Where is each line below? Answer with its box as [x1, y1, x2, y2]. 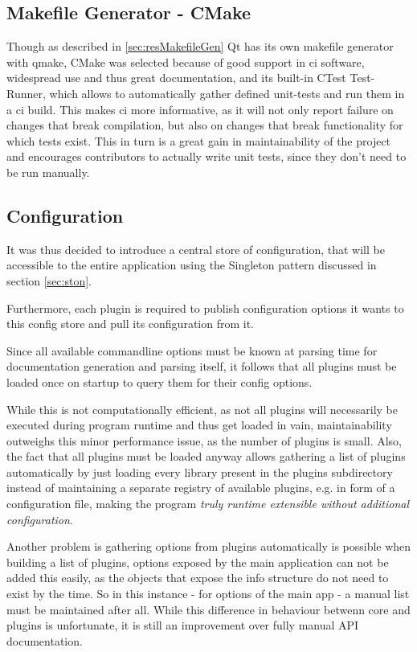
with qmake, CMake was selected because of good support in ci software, [6, 53, 365, 70]
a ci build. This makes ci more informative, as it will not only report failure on [6, 100, 394, 117]
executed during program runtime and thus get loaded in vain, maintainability [6, 416, 392, 433]
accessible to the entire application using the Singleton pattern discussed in [6, 256, 377, 273]
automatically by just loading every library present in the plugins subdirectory [6, 463, 393, 480]
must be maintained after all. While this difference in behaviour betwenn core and [6, 601, 411, 617]
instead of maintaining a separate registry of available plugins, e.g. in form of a [6, 479, 395, 496]
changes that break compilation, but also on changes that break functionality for [6, 117, 403, 133]
